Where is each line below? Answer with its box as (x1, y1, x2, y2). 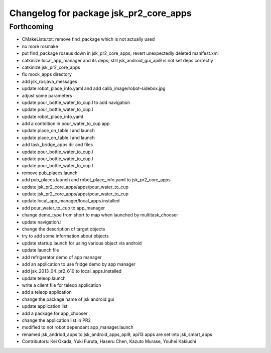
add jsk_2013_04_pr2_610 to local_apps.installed (22, 268, 122, 274)
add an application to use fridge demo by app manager (22, 261, 135, 267)
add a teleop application (22, 289, 72, 295)
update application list (22, 303, 68, 309)
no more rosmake (22, 43, 58, 49)
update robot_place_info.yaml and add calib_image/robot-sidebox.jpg (22, 85, 166, 91)
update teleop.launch (22, 275, 66, 281)
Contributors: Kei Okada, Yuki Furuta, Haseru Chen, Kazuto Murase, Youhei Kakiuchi (22, 338, 196, 344)
